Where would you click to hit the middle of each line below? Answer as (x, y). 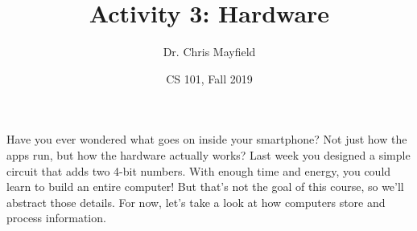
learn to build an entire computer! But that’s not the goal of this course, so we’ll (205, 186)
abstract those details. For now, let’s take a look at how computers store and (196, 202)
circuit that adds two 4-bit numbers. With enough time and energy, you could (199, 170)
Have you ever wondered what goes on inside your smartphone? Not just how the (207, 139)
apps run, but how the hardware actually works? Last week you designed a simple (208, 154)
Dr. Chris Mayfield (209, 52)
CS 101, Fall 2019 (209, 78)
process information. (56, 218)
